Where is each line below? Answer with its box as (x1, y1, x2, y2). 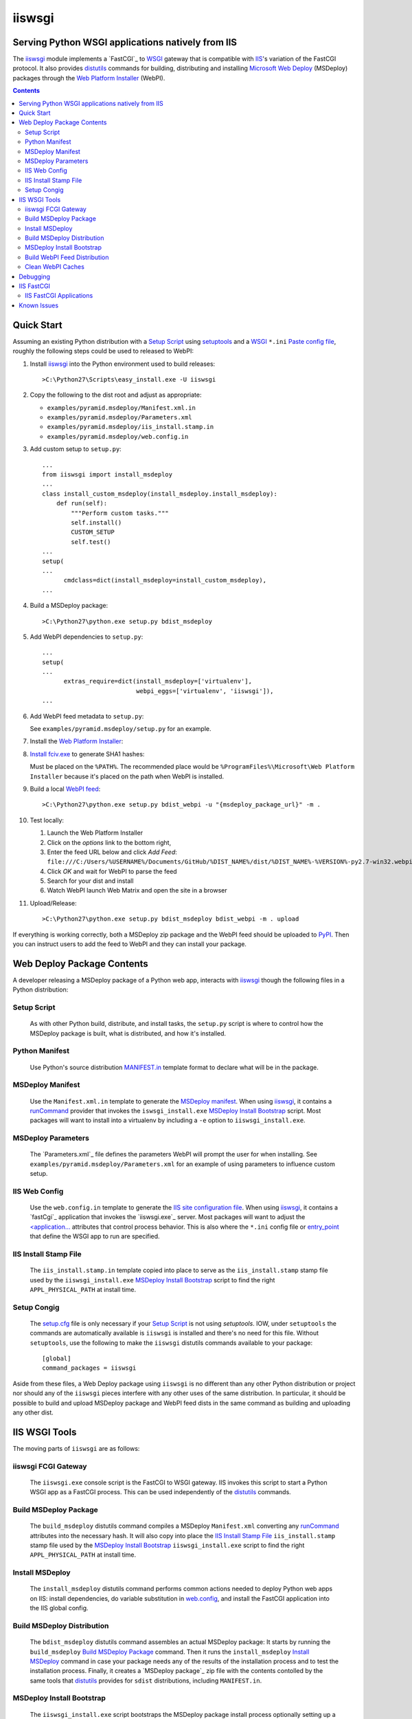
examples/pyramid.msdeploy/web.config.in (47, 433, 189, 440)
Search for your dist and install (47, 877, 134, 885)
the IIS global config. (30, 1604, 89, 1612)
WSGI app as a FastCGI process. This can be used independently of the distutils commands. (30, 1488, 291, 1496)
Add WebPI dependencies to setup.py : (30, 633, 144, 641)
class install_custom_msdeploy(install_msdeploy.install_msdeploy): (42, 490, 277, 498)
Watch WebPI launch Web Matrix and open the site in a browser (47, 886, 227, 895)
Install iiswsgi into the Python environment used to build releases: (30, 360, 216, 368)
